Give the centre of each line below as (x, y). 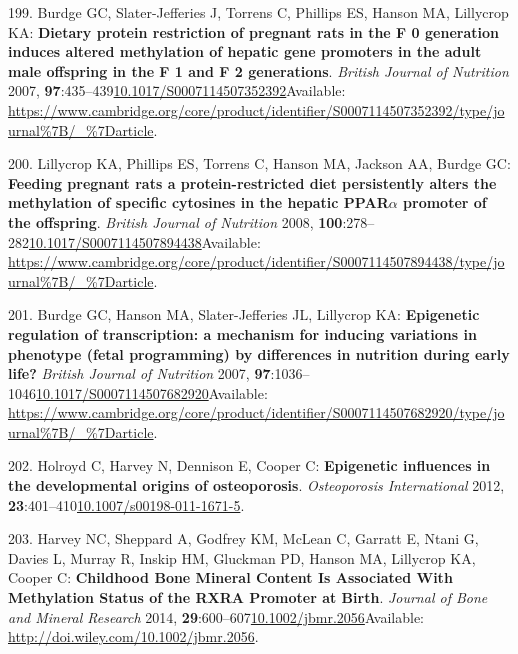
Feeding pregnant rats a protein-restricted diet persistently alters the (252, 182)
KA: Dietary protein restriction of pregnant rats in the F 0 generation (253, 31)
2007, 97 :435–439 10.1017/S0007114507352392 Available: (177, 90)
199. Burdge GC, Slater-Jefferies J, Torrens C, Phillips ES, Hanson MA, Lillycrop (258, 12)
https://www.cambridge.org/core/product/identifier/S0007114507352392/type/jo (256, 109)
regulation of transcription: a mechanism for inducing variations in (242, 333)
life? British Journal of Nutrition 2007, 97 (139, 373)
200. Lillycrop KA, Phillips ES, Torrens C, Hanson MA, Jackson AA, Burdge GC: (259, 163)
